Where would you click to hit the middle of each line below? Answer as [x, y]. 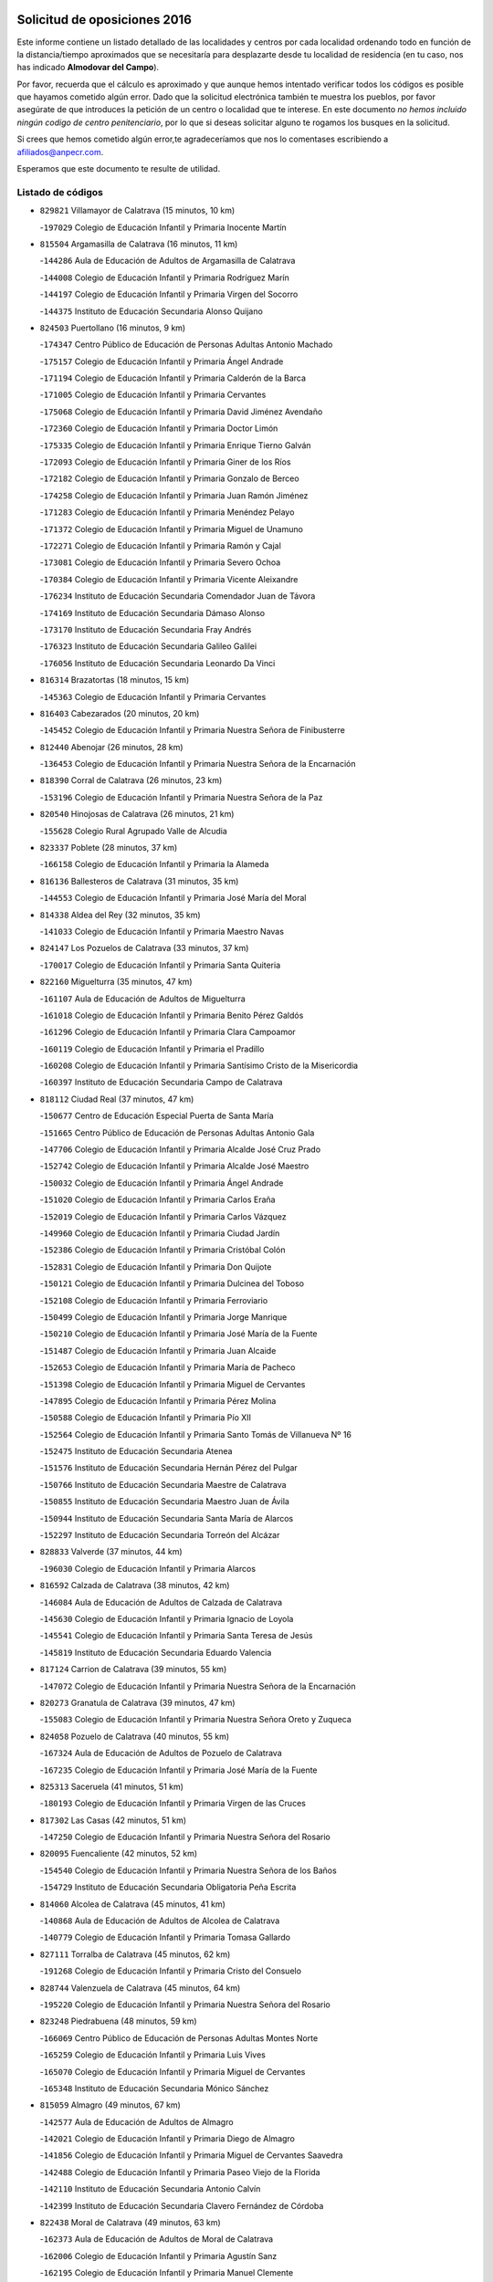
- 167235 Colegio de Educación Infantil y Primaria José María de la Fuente [179, 1770]
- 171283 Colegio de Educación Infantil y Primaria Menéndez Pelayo [167, 512]
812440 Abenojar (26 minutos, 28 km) [111, 747]
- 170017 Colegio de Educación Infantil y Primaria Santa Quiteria [160, 965]
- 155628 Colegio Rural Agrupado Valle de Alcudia [133, 831]
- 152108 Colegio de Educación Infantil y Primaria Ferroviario [154, 1300]
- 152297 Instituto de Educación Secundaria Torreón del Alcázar [160, 1535]
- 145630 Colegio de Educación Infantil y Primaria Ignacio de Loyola [167, 1618]
